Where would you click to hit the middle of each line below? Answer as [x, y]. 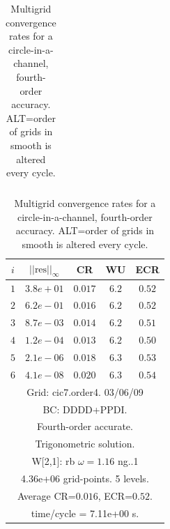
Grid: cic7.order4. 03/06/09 [85, 391]
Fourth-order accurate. [85, 426]
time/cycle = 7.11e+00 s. [85, 513]
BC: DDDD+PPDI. [85, 409]
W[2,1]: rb [53, 461]
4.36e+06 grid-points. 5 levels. [85, 478]
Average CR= [46, 495]
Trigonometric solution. [85, 444]
